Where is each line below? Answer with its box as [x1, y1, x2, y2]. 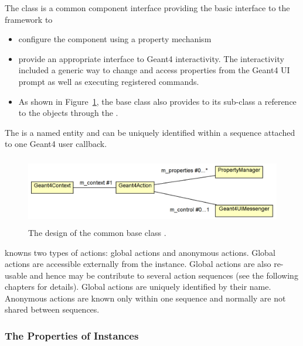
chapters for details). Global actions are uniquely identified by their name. [5, 280, 271, 293]
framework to [5, 13, 53, 25]
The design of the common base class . [28, 226, 166, 238]
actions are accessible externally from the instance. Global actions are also [5, 258, 271, 270]
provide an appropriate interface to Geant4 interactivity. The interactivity [18, 52, 284, 64]
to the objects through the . [18, 107, 118, 119]
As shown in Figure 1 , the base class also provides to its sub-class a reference [18, 95, 297, 107]
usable [5, 269, 28, 281]
